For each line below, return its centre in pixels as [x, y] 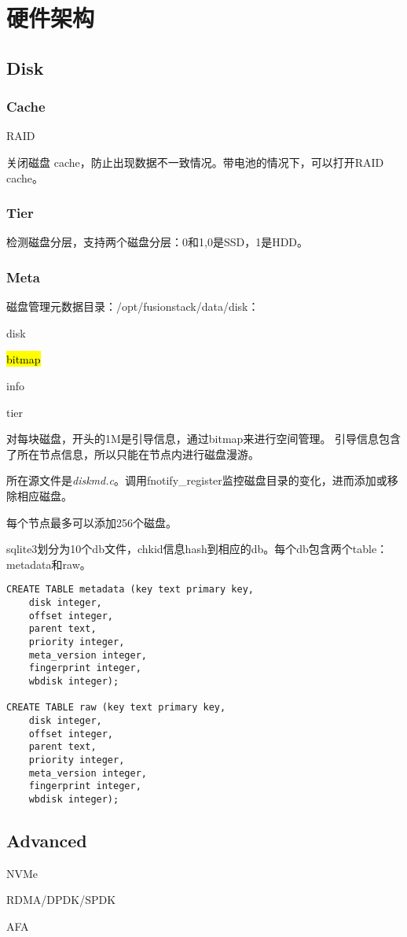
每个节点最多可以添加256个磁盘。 [92, 522]
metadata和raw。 [49, 564]
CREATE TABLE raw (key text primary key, [116, 708]
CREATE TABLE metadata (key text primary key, [130, 590]
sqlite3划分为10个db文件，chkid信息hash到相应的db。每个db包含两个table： [197, 549]
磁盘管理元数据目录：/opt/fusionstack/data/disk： [133, 306]
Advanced [47, 840]
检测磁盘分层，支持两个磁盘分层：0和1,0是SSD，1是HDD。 [158, 242]
